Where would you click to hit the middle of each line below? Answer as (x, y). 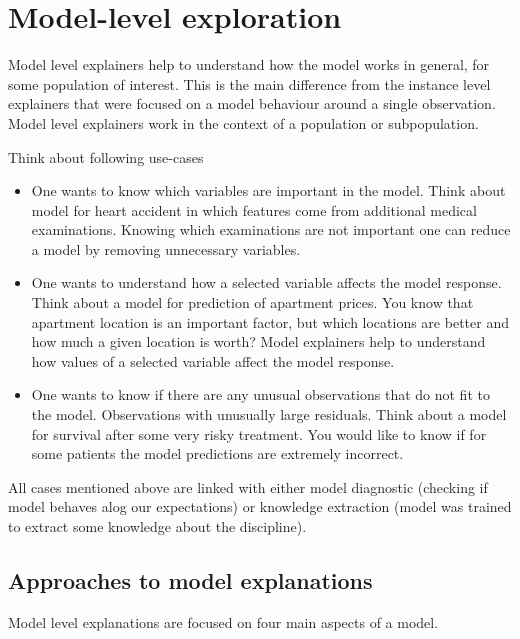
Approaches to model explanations (190, 579)
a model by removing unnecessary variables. (166, 248)
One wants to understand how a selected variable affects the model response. (266, 282)
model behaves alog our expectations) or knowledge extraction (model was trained (260, 506)
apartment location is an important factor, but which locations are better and (270, 321)
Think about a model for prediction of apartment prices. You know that (252, 302)
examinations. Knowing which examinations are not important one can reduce (271, 229)
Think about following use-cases (106, 156)
